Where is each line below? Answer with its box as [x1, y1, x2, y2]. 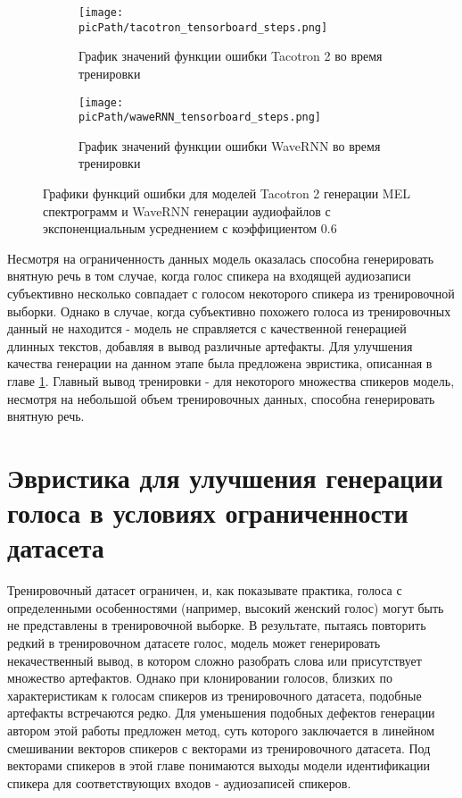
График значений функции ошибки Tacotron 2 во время [78, 46, 383, 65]
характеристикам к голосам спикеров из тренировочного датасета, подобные [7, 685, 422, 704]
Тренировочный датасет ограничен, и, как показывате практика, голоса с [7, 581, 402, 600]
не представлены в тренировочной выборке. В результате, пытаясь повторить [7, 616, 426, 634]
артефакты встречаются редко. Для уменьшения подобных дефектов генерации [7, 703, 435, 722]
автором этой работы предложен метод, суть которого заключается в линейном [7, 720, 435, 739]
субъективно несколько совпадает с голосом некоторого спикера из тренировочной [7, 283, 455, 302]
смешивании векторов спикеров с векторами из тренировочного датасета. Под [7, 738, 431, 757]
